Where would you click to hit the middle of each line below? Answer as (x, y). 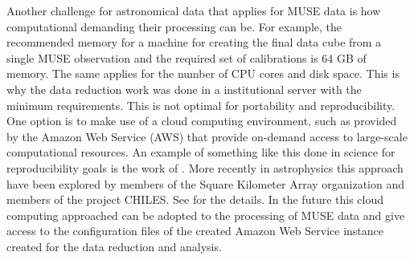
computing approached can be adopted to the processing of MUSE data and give (206, 215)
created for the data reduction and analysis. (114, 246)
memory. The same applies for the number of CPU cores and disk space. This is (203, 73)
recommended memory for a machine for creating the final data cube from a (194, 42)
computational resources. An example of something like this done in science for (201, 152)
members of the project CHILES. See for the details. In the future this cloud (195, 199)
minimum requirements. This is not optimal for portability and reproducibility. (201, 105)
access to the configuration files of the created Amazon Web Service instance (195, 231)
